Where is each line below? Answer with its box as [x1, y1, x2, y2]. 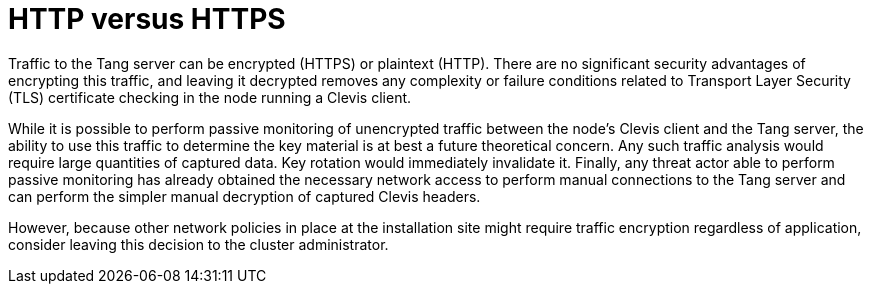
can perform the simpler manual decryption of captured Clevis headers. [8, 187, 481, 205]
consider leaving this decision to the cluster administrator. [8, 235, 389, 253]
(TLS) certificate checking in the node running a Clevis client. [8, 88, 412, 106]
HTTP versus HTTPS [8, 2, 286, 36]
